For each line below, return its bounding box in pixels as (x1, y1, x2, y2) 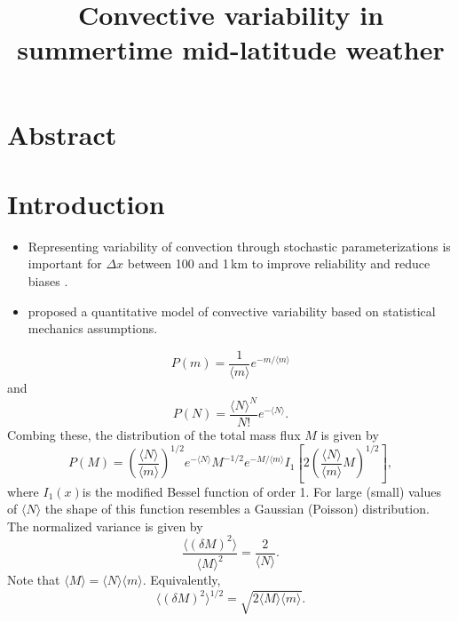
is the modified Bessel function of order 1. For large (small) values (82, 482, 442, 500)
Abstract (7, 116, 117, 152)
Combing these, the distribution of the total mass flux (7, 426, 301, 444)
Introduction (7, 185, 165, 221)
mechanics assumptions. (28, 319, 158, 338)
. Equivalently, (142, 570, 221, 589)
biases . (28, 272, 68, 291)
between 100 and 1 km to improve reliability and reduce (127, 254, 430, 273)
